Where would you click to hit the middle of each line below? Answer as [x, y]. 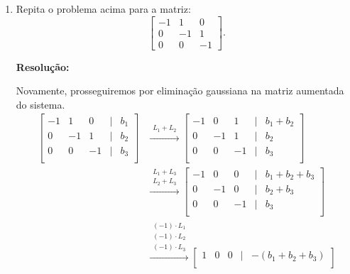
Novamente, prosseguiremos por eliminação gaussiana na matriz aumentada [180, 91]
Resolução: [43, 66]
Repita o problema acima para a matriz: [103, 9]
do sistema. [40, 104]
